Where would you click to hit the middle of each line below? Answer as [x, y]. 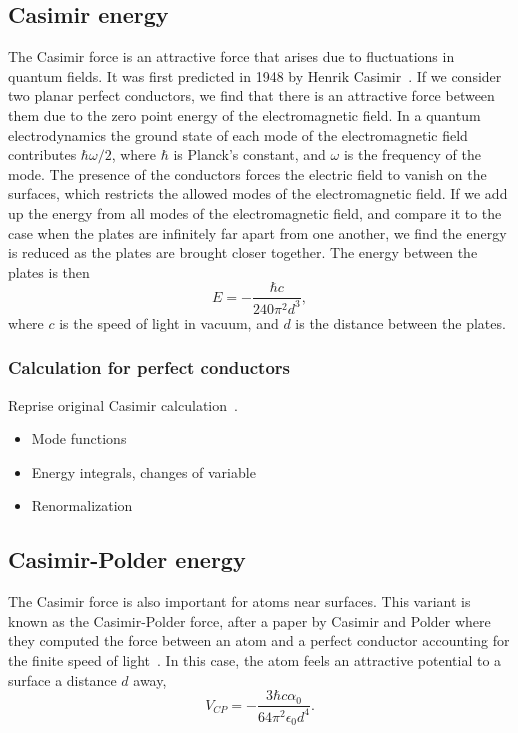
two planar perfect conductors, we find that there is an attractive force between [251, 95]
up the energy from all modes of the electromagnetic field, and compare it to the [255, 212]
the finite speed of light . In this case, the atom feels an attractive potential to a [255, 659]
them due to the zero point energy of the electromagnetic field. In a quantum [244, 114]
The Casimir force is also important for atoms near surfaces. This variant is [239, 601]
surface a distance [62, 679]
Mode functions [79, 438]
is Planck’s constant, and [249, 154]
